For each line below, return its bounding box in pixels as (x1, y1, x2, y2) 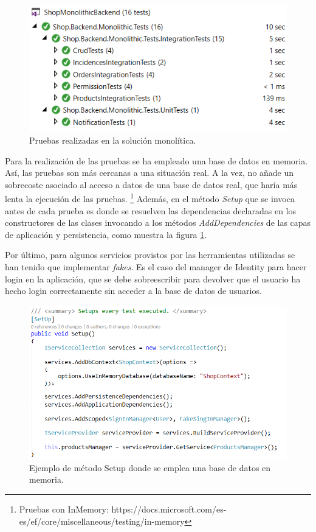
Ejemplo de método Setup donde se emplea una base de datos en (29, 461, 271, 474)
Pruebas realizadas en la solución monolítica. (29, 134, 196, 147)
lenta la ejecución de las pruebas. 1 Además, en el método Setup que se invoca (5, 191, 295, 205)
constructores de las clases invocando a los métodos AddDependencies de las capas (5, 216, 311, 229)
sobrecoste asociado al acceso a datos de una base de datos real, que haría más (5, 178, 298, 191)
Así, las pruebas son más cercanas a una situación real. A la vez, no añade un (5, 166, 294, 179)
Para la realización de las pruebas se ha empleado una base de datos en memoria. (5, 154, 308, 167)
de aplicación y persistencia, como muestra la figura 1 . (5, 228, 207, 240)
